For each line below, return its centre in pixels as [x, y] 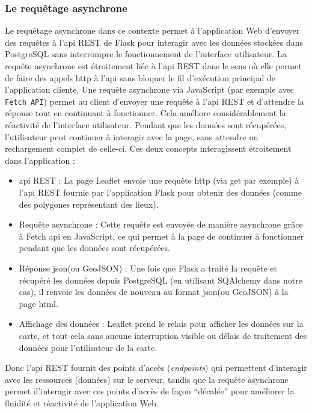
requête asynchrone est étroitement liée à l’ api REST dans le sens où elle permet [153, 66]
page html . [38, 303]
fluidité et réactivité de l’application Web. [82, 402]
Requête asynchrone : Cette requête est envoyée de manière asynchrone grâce [161, 224]
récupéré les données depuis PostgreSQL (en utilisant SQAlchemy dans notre [161, 280]
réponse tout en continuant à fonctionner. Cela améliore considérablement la [145, 113]
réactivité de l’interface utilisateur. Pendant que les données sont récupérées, [146, 125]
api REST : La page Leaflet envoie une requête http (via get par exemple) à [159, 180]
